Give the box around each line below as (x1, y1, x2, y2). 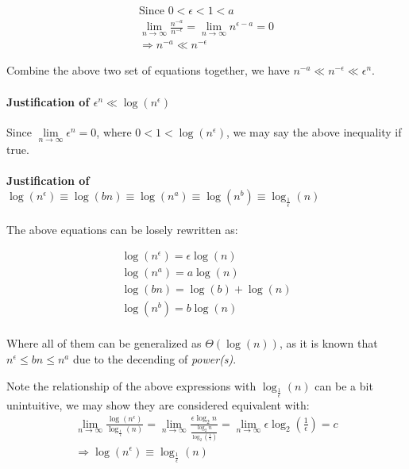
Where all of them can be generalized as (6, 335, 202, 352)
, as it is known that (279, 335, 378, 352)
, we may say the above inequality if (226, 123, 402, 140)
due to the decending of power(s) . (72, 350, 237, 367)
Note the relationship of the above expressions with (6, 377, 257, 394)
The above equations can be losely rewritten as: (6, 221, 238, 237)
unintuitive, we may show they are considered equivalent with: (6, 396, 310, 413)
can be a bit (314, 377, 373, 394)
